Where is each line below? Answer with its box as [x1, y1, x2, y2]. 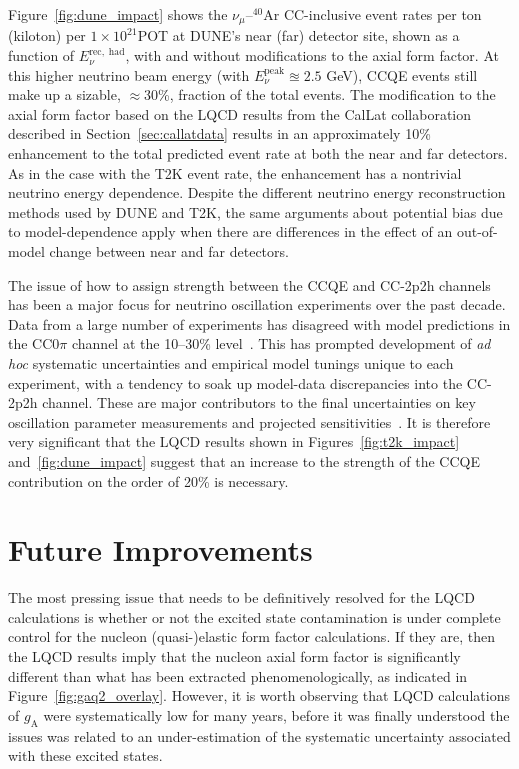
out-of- [456, 221, 498, 242]
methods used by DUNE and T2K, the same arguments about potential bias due [8, 201, 503, 222]
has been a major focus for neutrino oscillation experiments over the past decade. [8, 294, 506, 315]
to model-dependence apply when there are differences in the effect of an [8, 221, 453, 242]
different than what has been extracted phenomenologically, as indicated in [8, 665, 468, 686]
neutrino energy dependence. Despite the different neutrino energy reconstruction [8, 182, 506, 203]
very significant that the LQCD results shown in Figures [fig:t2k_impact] [8, 431, 460, 452]
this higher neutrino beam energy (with [8, 64, 250, 85]
